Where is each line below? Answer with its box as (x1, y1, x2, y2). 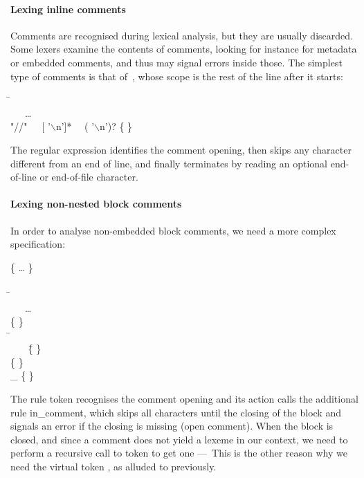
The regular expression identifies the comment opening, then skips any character (10, 142, 352, 156)
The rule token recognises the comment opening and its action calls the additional (10, 392, 358, 406)
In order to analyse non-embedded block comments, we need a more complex (10, 223, 336, 237)
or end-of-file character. (39, 169, 138, 184)
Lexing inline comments (10, 1, 126, 16)
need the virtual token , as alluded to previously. (10, 459, 217, 474)
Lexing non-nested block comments (10, 196, 182, 211)
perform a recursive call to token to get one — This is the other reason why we (10, 445, 347, 460)
